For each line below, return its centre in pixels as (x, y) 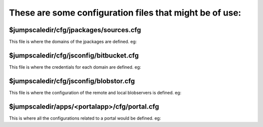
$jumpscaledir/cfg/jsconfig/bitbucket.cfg (74, 55)
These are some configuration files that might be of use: (125, 13)
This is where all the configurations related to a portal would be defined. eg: (85, 118)
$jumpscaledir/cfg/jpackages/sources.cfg (75, 30)
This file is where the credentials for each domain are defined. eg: (75, 67)
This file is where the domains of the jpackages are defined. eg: (73, 42)
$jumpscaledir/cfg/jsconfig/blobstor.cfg (72, 81)
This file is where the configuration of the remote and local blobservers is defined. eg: (95, 92)
